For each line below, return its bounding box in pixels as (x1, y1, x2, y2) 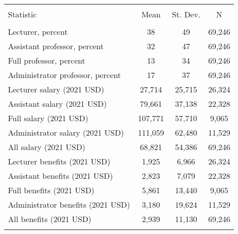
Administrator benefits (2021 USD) (8, 199, 130, 210)
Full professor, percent (8, 55, 85, 66)
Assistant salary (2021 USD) (8, 98, 107, 109)
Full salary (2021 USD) (8, 112, 88, 124)
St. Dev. (172, 8, 200, 20)
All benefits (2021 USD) (8, 213, 92, 225)
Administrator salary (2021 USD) (8, 127, 124, 138)
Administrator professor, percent (8, 69, 121, 80)
